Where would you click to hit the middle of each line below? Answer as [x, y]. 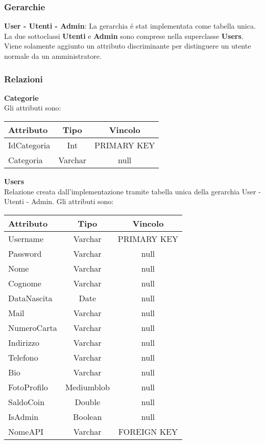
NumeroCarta [33, 327]
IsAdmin [23, 416]
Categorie [21, 97]
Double [88, 402]
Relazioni [23, 79]
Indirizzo [24, 342]
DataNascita [30, 298]
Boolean [88, 416]
